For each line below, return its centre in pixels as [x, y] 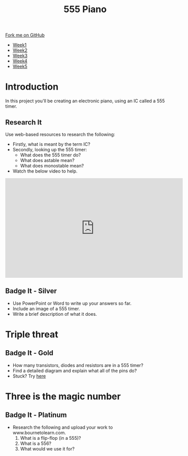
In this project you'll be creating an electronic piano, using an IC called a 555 [85, 101]
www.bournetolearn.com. [39, 432]
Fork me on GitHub [25, 35]
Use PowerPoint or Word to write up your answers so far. [72, 303]
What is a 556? [36, 443]
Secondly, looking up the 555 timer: [50, 149]
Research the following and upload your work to [63, 427]
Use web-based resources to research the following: [60, 134]
